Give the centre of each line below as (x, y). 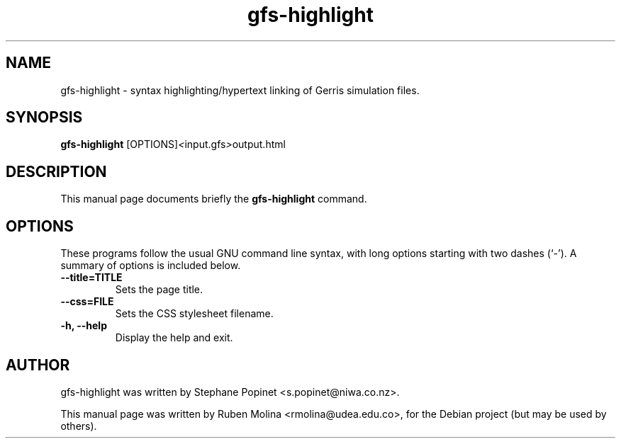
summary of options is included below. (151, 266)
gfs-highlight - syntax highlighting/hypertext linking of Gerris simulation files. (240, 90)
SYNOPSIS (44, 118)
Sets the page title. (159, 290)
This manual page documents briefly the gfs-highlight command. (214, 199)
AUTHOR (38, 365)
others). (79, 426)
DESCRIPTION (56, 171)
